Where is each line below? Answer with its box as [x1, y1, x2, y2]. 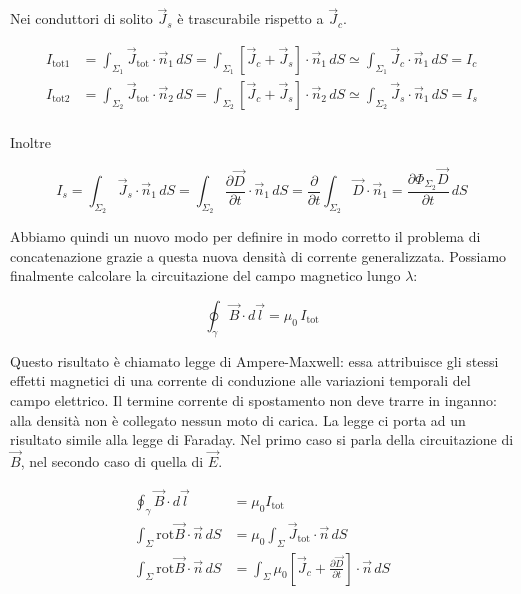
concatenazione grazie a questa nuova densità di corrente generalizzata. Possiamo [10, 245, 507, 266]
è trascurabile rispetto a [177, 8, 324, 29]
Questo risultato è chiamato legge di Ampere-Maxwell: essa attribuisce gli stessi [10, 350, 499, 371]
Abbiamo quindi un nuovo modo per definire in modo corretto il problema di [10, 226, 481, 247]
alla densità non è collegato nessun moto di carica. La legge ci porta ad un [10, 409, 466, 430]
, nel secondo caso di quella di [20, 450, 204, 471]
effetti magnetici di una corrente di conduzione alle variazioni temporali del [10, 370, 471, 391]
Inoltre [10, 131, 51, 152]
